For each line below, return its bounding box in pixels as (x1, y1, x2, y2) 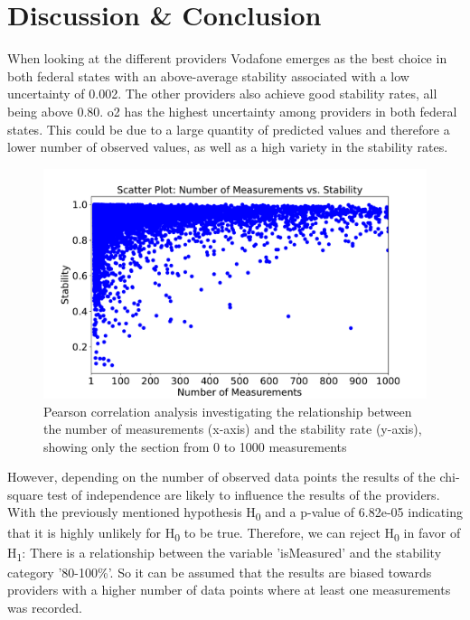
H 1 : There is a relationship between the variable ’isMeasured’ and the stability (7, 542, 442, 564)
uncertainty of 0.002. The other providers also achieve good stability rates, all (7, 84, 437, 103)
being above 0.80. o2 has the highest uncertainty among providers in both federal (7, 101, 457, 120)
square (7, 484, 43, 503)
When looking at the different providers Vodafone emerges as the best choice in (7, 49, 447, 68)
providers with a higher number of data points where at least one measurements (7, 580, 451, 599)
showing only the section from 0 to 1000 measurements (43, 437, 347, 456)
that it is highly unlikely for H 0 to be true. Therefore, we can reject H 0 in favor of (7, 522, 461, 544)
